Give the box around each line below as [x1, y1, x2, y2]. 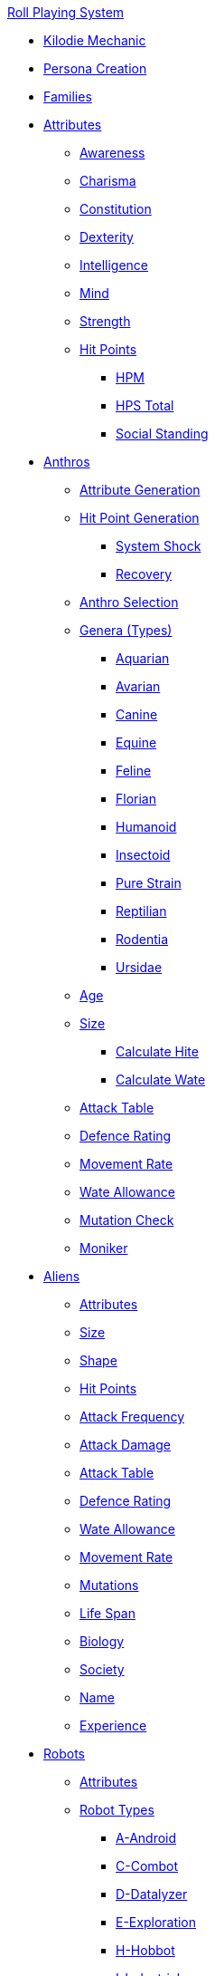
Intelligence [79, 257, 148, 273]
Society [79, 1662, 125, 1677]
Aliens [43, 1268, 80, 1284]
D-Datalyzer [116, 1886, 188, 1902]
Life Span [79, 1605, 136, 1621]
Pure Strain [116, 875, 182, 891]
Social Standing [116, 426, 209, 441]
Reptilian [116, 903, 167, 919]
